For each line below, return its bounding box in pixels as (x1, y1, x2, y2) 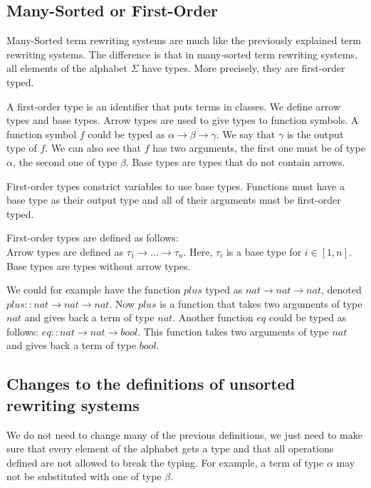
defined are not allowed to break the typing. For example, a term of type (6, 455, 324, 469)
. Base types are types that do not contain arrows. (125, 154, 345, 169)
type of (6, 140, 37, 155)
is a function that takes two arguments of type (160, 296, 362, 311)
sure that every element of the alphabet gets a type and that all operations (6, 441, 334, 456)
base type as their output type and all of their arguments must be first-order (6, 192, 341, 207)
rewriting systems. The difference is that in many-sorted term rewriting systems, (6, 46, 357, 61)
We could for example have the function (6, 282, 181, 297)
